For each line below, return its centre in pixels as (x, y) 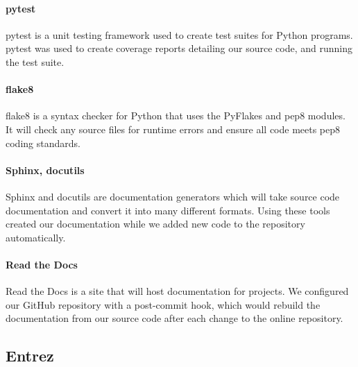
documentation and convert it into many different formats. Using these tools (168, 210)
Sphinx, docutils (45, 170)
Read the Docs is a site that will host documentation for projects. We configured (177, 291)
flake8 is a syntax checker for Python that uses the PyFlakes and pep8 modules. (176, 116)
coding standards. (43, 143)
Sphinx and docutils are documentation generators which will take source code (173, 196)
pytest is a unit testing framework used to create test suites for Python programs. (179, 34)
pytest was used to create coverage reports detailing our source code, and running (179, 48)
